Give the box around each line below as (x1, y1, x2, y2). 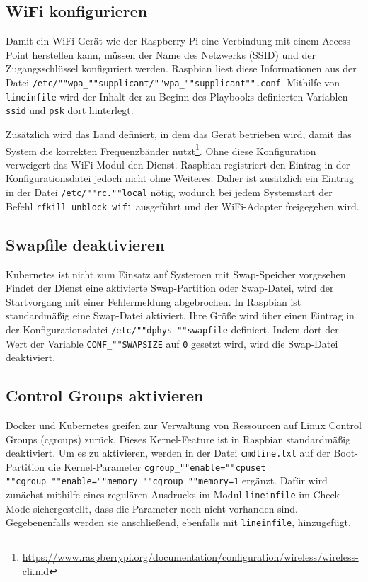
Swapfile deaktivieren (6, 233, 165, 255)
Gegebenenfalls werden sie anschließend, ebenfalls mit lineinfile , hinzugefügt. (6, 515, 351, 530)
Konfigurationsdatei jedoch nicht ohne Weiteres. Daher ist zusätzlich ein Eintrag (6, 171, 355, 186)
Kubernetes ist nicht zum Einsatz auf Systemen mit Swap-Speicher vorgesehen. (6, 266, 349, 281)
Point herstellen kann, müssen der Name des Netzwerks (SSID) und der (6, 47, 316, 62)
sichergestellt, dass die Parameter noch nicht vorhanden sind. (33, 501, 298, 515)
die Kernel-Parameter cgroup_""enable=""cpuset (47, 459, 266, 474)
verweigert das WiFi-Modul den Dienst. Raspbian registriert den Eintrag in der (6, 156, 350, 171)
